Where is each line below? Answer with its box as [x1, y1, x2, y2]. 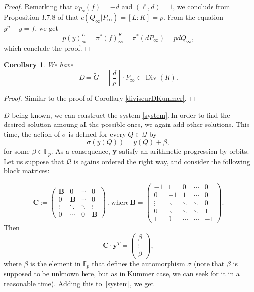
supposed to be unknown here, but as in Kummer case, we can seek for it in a [4, 268, 240, 279]
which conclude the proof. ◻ [4, 42, 91, 53]
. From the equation [163, 11, 223, 22]
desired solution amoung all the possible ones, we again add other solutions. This [4, 119, 250, 129]
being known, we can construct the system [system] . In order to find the [12, 109, 230, 120]
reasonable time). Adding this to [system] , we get [4, 278, 154, 288]
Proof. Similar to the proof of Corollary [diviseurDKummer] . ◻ [4, 92, 196, 103]
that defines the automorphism [92, 258, 185, 268]
